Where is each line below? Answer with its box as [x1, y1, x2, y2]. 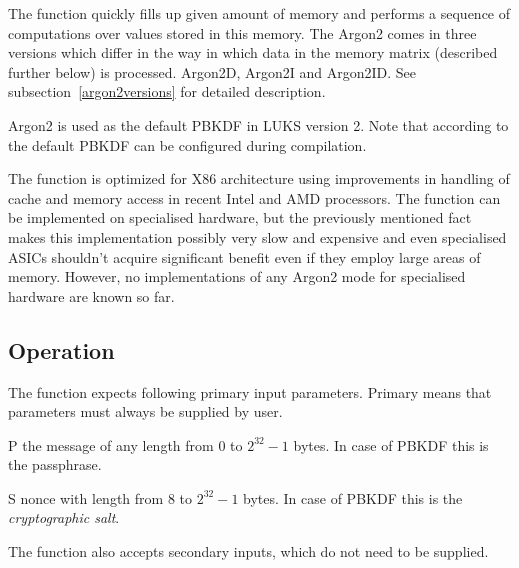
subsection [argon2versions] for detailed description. [8, 81, 326, 102]
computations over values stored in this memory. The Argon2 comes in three [8, 22, 477, 43]
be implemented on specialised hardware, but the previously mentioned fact [8, 207, 472, 228]
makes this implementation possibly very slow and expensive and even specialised [8, 226, 507, 247]
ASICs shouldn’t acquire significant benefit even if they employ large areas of [8, 246, 481, 267]
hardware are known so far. [8, 285, 175, 306]
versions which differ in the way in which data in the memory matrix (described [8, 42, 498, 63]
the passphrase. [8, 454, 102, 475]
